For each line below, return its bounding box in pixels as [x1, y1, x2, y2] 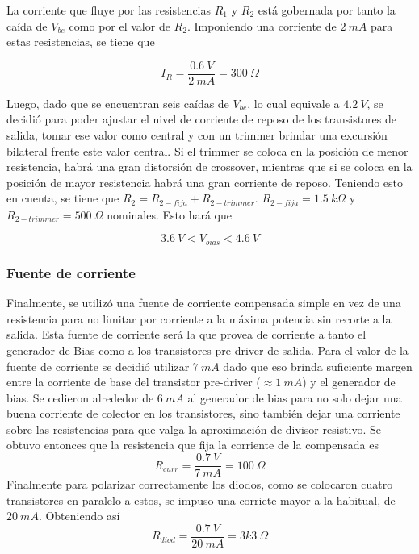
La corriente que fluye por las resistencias [6, 2, 212, 18]
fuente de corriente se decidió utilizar [6, 357, 190, 374]
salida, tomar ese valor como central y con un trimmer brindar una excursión [6, 127, 388, 144]
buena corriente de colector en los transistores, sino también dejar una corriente [6, 405, 400, 422]
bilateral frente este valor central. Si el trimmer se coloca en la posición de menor [6, 142, 409, 159]
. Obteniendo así [38, 507, 120, 524]
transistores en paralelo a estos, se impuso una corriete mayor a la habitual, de [6, 491, 396, 508]
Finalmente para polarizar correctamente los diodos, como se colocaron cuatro [6, 476, 393, 493]
